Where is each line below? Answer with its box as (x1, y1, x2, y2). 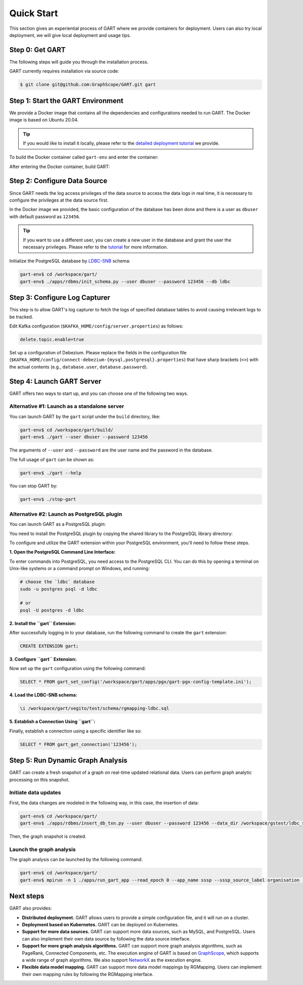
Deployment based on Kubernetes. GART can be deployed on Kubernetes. (22, 921, 179, 927)
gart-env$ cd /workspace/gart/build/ (20, 427, 114, 433)
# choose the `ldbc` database (20, 579, 95, 585)
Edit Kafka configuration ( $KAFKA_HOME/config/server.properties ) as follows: (9, 323, 184, 329)
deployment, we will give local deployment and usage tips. (9, 32, 131, 38)
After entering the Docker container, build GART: (9, 163, 110, 170)
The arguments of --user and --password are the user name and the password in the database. (9, 447, 213, 453)
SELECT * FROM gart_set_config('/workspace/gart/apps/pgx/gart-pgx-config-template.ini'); (20, 679, 252, 685)
